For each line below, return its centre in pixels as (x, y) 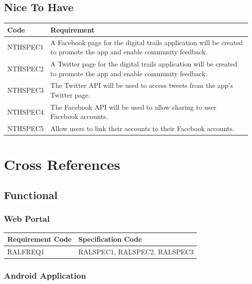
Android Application (45, 276)
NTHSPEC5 (26, 128)
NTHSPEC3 (26, 90)
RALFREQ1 (26, 252)
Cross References (62, 164)
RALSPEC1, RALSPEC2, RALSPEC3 (136, 252)
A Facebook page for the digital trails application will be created (147, 42)
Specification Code (110, 239)
